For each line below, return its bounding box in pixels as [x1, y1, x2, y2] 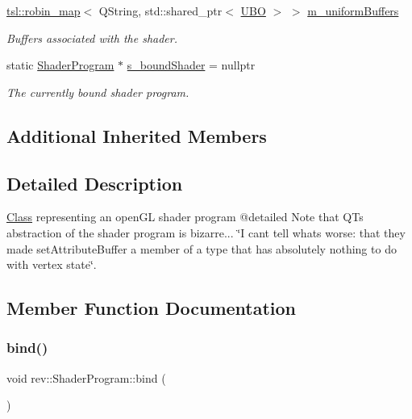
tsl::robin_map [6, 2, 81, 19]
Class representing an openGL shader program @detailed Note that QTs [6, 208, 364, 225]
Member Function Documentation [6, 295, 297, 321]
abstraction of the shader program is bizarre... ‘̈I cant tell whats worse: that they [6, 224, 406, 241]
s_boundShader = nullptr [127, 57, 256, 73]
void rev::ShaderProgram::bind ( [6, 369, 166, 386]
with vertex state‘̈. [6, 256, 97, 273]
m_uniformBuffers [307, 2, 399, 19]
